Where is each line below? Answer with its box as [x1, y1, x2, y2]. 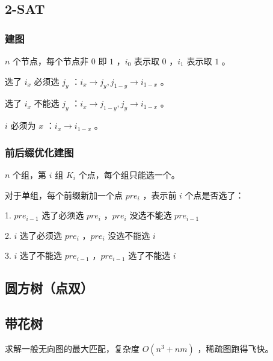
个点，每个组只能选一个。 [78, 168, 180, 180]
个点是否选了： [185, 188, 244, 201]
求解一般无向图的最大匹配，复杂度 [5, 342, 140, 354]
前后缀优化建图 [5, 144, 74, 159]
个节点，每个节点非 [13, 55, 89, 67]
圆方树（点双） [5, 279, 93, 297]
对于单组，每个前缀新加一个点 [5, 188, 123, 201]
